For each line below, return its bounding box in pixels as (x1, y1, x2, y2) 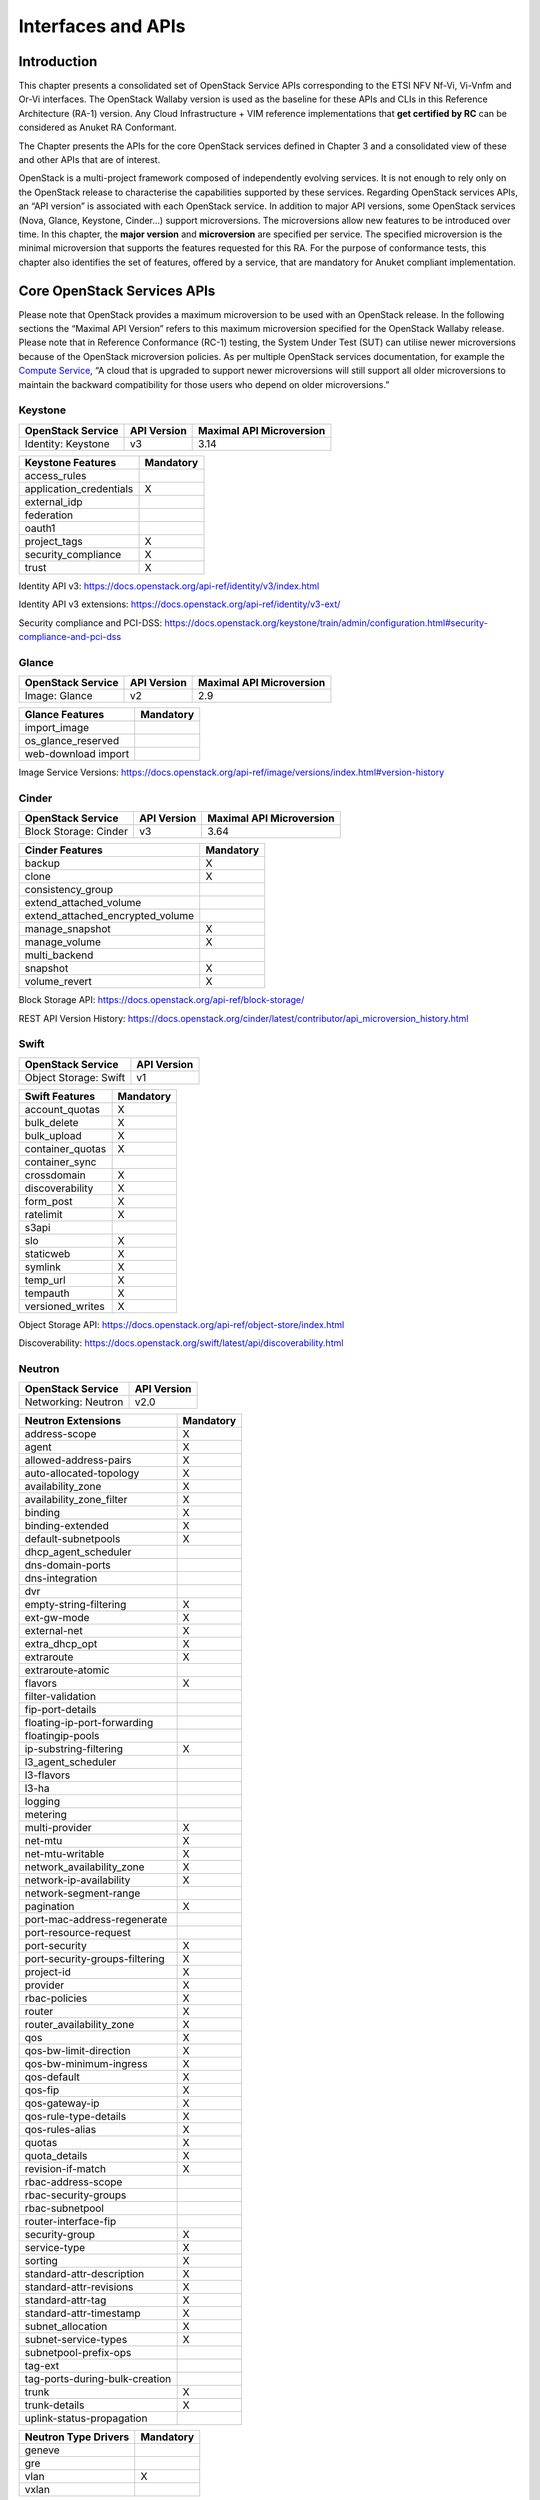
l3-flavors (24, 1768, 71, 1782)
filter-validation (24, 1690, 97, 1704)
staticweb (24, 1246, 71, 1260)
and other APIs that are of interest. (18, 154, 161, 166)
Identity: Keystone (24, 436, 110, 450)
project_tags (24, 534, 84, 548)
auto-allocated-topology (24, 1466, 140, 1480)
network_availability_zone (24, 1860, 145, 1874)
